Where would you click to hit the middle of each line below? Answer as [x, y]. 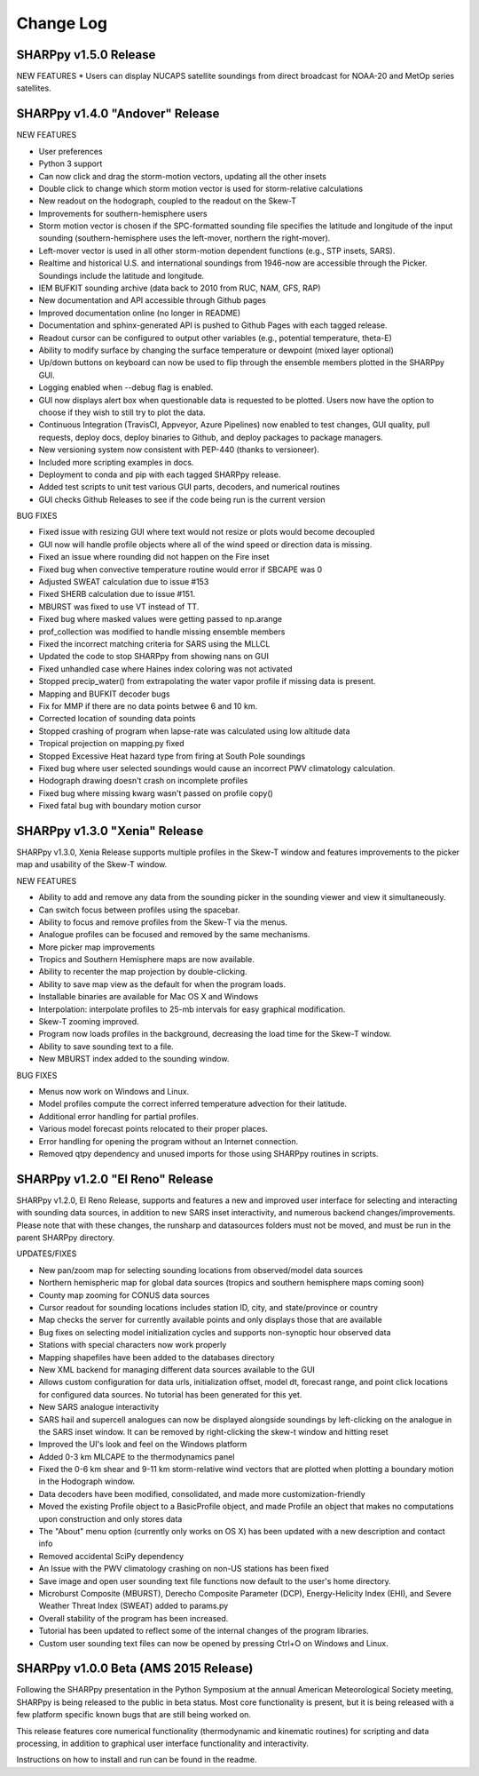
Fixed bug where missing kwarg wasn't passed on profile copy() [156, 793]
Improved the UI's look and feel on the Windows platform [143, 1445]
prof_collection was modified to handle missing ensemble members [162, 632]
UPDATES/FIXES [47, 1254]
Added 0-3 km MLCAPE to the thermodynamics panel [137, 1456]
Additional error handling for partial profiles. [119, 1116]
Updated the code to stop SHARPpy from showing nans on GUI [154, 657]
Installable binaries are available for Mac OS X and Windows [149, 997]
